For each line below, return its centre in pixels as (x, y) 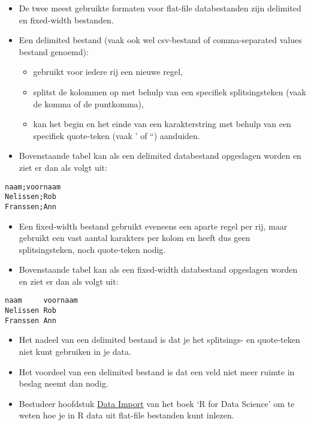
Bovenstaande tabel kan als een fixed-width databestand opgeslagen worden (158, 269)
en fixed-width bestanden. (66, 19)
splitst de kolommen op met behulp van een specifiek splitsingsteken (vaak (170, 91)
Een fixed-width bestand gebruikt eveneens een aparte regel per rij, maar (153, 226)
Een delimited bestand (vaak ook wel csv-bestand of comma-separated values (160, 40)
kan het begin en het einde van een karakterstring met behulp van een (162, 124)
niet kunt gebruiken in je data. (75, 352)
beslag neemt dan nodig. (64, 383)
